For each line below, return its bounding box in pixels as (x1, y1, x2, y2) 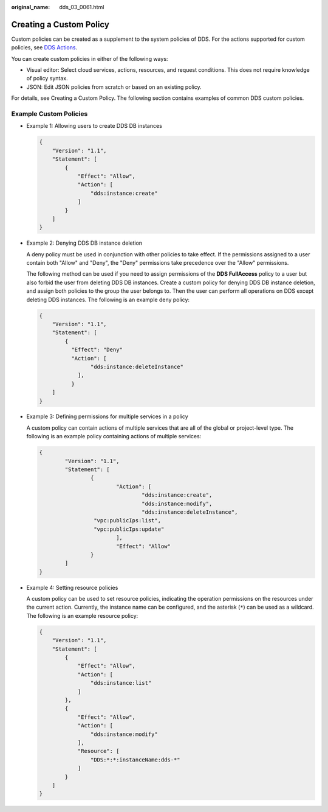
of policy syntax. (26, 75, 68, 82)
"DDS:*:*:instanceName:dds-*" (90, 756, 180, 763)
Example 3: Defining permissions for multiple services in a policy (26, 413, 188, 420)
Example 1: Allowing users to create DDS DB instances (26, 122, 162, 130)
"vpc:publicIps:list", (93, 517, 161, 524)
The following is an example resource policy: (26, 612, 138, 619)
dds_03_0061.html (59, 4, 104, 10)
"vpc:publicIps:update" (93, 525, 165, 533)
